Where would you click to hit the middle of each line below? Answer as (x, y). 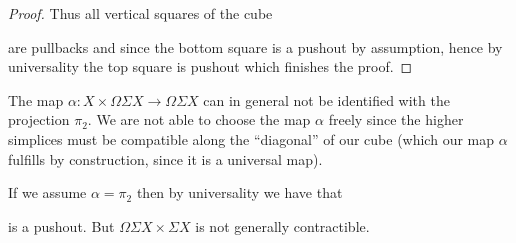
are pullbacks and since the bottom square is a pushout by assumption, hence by (255, 46)
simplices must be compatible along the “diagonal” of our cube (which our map (251, 138)
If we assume (47, 192)
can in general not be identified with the (326, 99)
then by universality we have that (239, 192)
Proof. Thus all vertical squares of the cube (140, 13)
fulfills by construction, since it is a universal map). (165, 158)
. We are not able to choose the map (199, 119)
